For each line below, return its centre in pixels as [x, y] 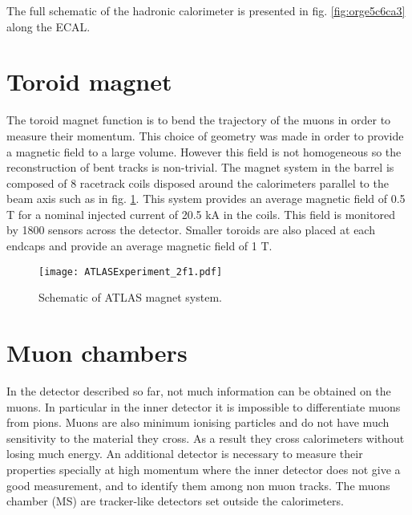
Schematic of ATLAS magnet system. [130, 297]
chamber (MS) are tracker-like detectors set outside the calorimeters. [175, 501]
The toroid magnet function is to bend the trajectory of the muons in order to [199, 120]
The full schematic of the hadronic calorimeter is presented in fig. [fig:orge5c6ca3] [206, 10]
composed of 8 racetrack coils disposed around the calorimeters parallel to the [198, 182]
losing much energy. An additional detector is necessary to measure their [185, 454]
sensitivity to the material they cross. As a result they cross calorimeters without [206, 438]
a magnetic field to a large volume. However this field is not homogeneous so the [204, 151]
